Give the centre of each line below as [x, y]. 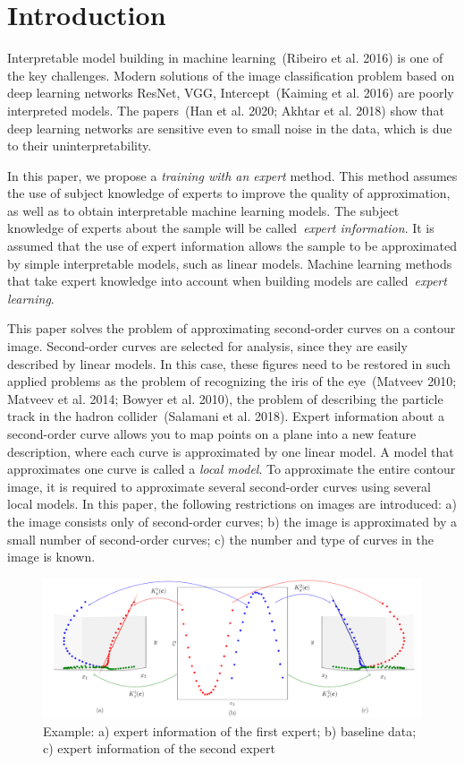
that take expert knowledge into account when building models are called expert [227, 281]
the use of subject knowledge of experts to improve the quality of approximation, [229, 193]
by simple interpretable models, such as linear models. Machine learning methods [230, 263]
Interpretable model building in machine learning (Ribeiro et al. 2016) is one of [225, 58]
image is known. [51, 557]
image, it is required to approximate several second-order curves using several [219, 486]
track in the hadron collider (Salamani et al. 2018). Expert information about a [226, 416]
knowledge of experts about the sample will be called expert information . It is [221, 228]
